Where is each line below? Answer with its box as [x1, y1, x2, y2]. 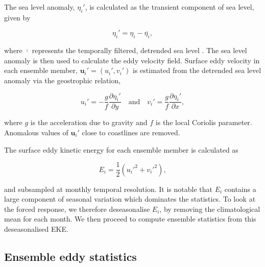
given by [4, 12, 31, 22]
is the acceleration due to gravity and [30, 117, 148, 128]
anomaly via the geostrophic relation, [4, 75, 121, 85]
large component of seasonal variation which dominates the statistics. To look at [4, 193, 256, 204]
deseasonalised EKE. [4, 224, 68, 234]
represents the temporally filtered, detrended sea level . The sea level [32, 45, 247, 56]
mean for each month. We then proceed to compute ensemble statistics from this [4, 213, 256, 224]
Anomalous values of [4, 127, 68, 137]
